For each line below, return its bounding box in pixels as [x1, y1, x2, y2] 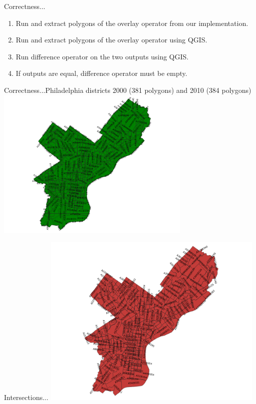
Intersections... [4, 392, 48, 403]
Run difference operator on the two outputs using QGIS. [15, 51, 189, 61]
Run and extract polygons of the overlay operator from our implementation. [15, 17, 249, 28]
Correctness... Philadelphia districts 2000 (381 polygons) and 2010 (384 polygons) [4, 84, 252, 95]
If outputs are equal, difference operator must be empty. [15, 68, 188, 78]
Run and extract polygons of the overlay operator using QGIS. [15, 34, 208, 45]
